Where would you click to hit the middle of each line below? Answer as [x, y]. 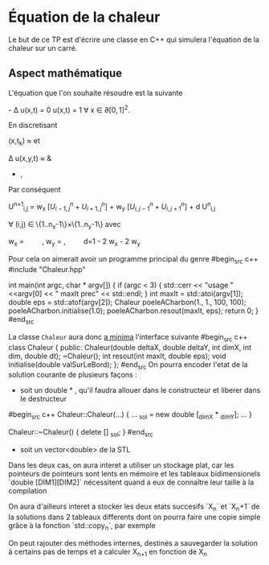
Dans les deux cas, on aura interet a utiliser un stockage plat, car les [121, 465]
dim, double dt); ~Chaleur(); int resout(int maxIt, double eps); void [117, 356]
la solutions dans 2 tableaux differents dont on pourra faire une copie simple [134, 517]
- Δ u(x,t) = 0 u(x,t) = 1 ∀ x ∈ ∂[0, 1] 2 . [69, 109]
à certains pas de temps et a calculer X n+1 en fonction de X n [108, 553]
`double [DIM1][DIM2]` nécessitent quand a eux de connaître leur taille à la [131, 482]
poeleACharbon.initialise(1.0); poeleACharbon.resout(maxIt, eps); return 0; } [134, 311]
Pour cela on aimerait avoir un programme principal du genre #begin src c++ [133, 260]
